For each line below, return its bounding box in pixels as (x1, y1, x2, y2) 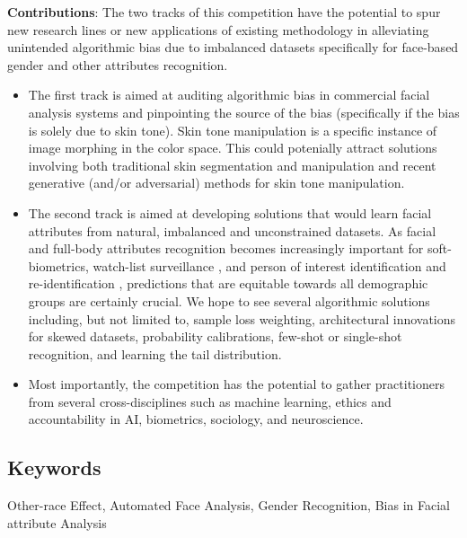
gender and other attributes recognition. (7, 55, 228, 74)
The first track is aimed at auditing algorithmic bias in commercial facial (28, 85, 430, 104)
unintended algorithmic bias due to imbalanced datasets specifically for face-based (7, 38, 459, 57)
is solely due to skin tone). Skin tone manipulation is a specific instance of (28, 120, 437, 139)
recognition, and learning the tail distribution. (28, 344, 282, 363)
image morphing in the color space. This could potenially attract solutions (28, 138, 437, 157)
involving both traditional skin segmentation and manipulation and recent (28, 155, 436, 174)
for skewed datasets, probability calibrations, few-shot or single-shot (28, 327, 402, 346)
